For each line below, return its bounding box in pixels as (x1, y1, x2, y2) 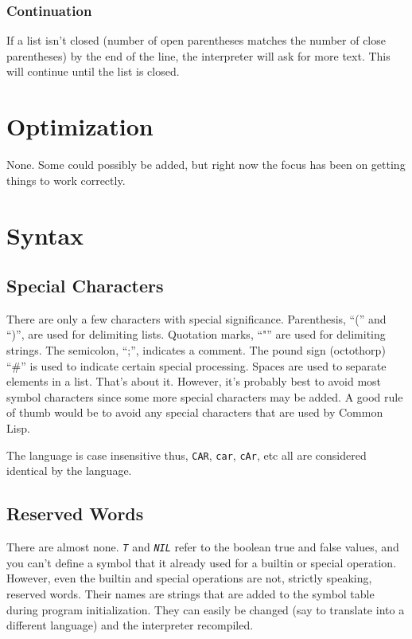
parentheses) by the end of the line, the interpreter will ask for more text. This (6, 47, 391, 64)
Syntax (6, 218, 84, 251)
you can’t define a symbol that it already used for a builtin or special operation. (6, 554, 397, 570)
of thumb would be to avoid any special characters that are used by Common (6, 404, 383, 421)
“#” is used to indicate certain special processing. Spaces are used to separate (6, 357, 387, 374)
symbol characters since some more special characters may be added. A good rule (6, 388, 403, 405)
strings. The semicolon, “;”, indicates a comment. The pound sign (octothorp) (6, 342, 386, 359)
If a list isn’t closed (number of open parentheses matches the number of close (6, 32, 386, 49)
